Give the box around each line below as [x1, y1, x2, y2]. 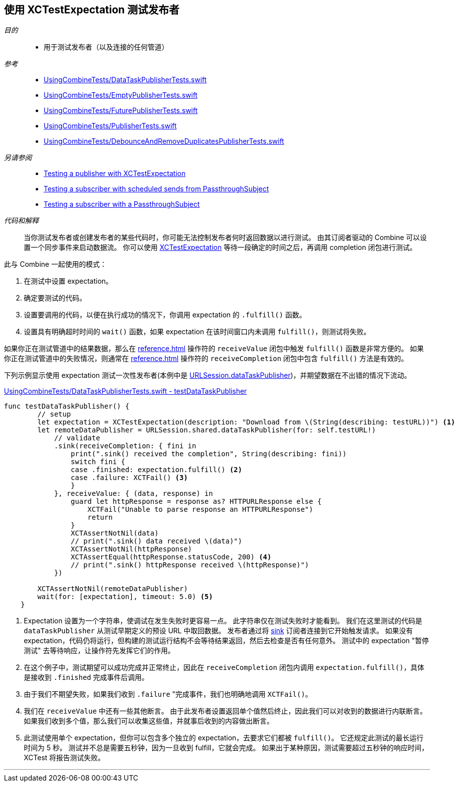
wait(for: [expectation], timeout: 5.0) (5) [37, 593, 213, 601]
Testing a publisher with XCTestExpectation [44, 169, 186, 178]
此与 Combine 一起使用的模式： [4, 260, 107, 269]
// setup [37, 410, 71, 419]
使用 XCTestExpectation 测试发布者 [4, 3, 179, 16]
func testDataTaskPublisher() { [4, 402, 129, 411]
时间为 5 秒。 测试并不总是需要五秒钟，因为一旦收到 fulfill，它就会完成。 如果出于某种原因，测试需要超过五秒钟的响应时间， [24, 743, 429, 752]
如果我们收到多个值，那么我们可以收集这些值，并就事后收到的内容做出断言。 [24, 717, 274, 726]
